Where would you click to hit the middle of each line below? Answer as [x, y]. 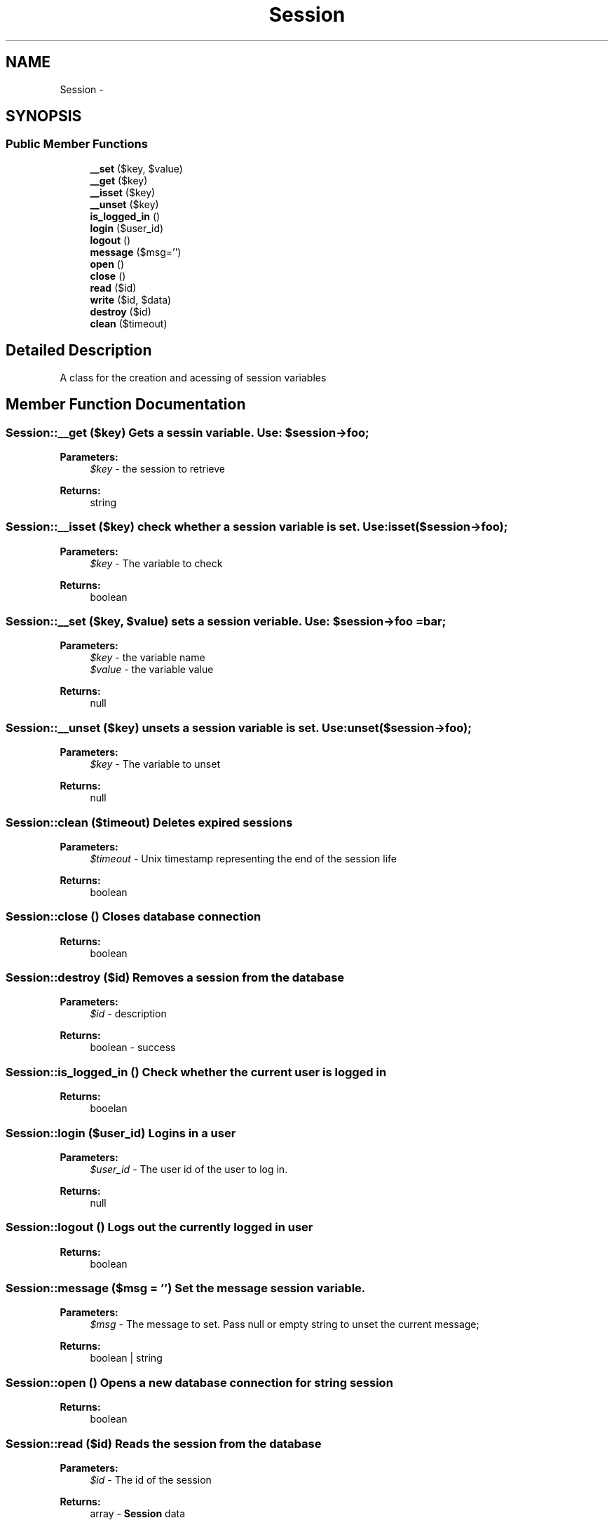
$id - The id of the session [151, 1479]
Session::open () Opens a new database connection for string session [199, 1382]
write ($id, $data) [131, 299]
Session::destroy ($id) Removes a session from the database [175, 977]
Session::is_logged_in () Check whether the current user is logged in [196, 1072]
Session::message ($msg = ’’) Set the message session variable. [186, 1288]
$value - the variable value [152, 670]
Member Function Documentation [126, 405]
